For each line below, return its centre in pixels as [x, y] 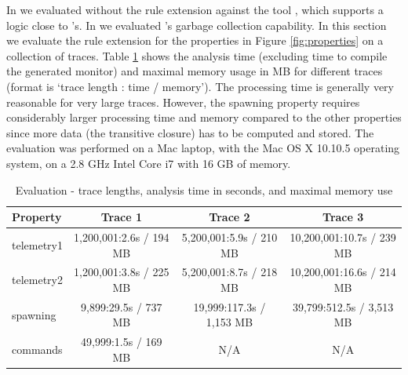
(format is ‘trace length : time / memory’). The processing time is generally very [200, 86]
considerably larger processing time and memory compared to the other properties [204, 117]
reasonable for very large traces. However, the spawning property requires [183, 102]
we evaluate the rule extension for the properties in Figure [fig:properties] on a [195, 40]
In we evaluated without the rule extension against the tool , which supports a [195, 9]
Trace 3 [343, 217]
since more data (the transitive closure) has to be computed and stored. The [190, 132]
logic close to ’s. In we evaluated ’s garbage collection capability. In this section [197, 25]
